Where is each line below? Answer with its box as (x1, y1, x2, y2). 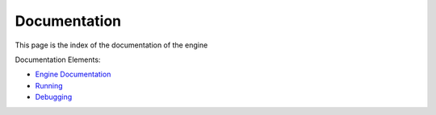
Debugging (35, 92, 73, 102)
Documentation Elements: (15, 55, 101, 64)
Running (35, 80, 64, 90)
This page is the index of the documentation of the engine (15, 40, 208, 50)
